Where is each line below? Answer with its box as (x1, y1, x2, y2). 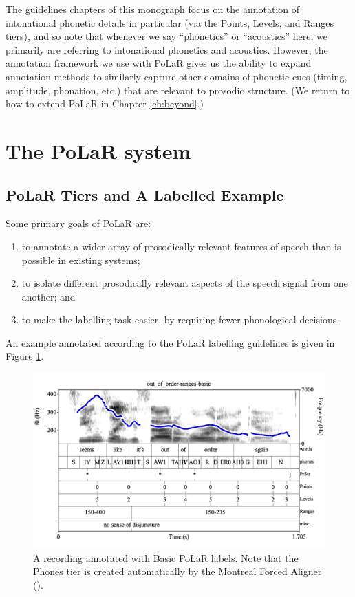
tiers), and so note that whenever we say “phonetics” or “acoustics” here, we (6, 29, 327, 43)
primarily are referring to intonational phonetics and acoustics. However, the (6, 42, 328, 56)
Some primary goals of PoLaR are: (6, 216, 151, 230)
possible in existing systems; (21, 252, 140, 267)
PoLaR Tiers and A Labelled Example (6, 184, 284, 205)
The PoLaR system (6, 136, 191, 164)
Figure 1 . (6, 349, 44, 363)
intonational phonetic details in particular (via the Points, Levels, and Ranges (6, 15, 334, 30)
